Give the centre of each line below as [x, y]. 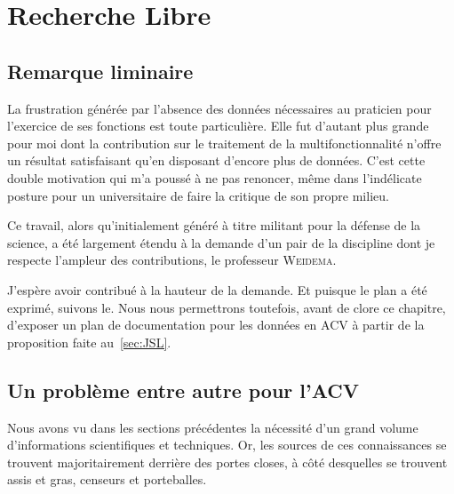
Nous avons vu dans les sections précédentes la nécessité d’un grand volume [213, 427]
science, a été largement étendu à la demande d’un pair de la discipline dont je [221, 242]
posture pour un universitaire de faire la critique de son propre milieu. [198, 195]
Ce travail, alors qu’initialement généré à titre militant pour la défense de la [214, 225]
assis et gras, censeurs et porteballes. [107, 479]
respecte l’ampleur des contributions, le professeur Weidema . [172, 260]
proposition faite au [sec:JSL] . [89, 342]
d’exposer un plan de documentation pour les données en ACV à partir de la [216, 325]
